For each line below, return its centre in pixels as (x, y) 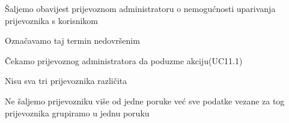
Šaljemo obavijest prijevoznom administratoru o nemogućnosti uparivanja (140, 8)
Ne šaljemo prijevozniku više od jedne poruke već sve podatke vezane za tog (145, 100)
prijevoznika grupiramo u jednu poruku (77, 112)
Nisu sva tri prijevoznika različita (66, 81)
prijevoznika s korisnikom (52, 20)
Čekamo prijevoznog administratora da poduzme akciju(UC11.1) (124, 60)
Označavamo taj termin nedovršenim (72, 40)
